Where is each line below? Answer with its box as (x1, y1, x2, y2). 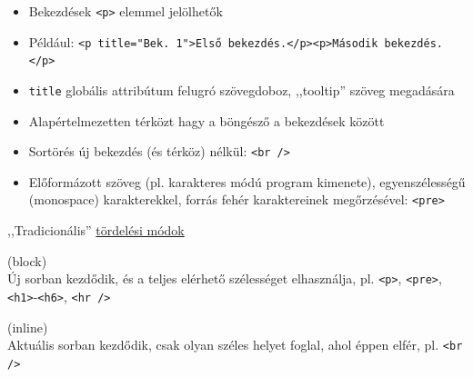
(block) (7, 251, 47, 270)
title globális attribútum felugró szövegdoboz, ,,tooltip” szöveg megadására (28, 80, 455, 99)
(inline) (7, 317, 48, 336)
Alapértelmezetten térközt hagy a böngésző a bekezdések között (28, 111, 385, 130)
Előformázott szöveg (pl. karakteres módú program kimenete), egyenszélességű (28, 172, 466, 191)
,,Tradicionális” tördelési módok (7, 221, 185, 240)
